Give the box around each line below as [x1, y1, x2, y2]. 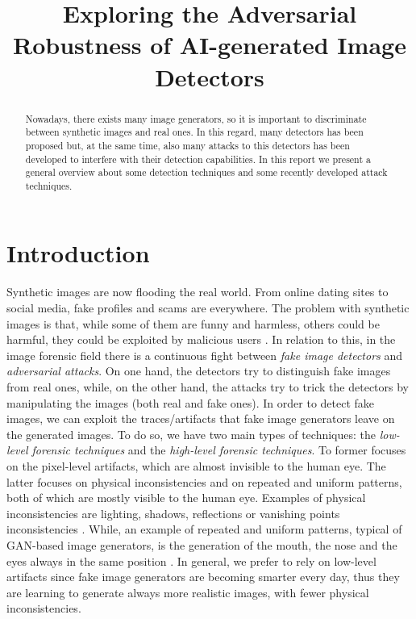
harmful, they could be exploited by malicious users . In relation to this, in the [6, 331, 396, 348]
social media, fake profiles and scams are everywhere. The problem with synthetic [6, 299, 410, 316]
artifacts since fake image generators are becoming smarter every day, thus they [6, 568, 400, 585]
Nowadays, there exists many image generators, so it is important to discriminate [25, 111, 367, 125]
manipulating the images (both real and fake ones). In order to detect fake [6, 394, 375, 411]
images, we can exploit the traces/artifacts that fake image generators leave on [6, 410, 395, 427]
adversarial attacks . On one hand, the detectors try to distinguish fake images [6, 362, 391, 379]
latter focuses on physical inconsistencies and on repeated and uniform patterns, [6, 473, 402, 490]
